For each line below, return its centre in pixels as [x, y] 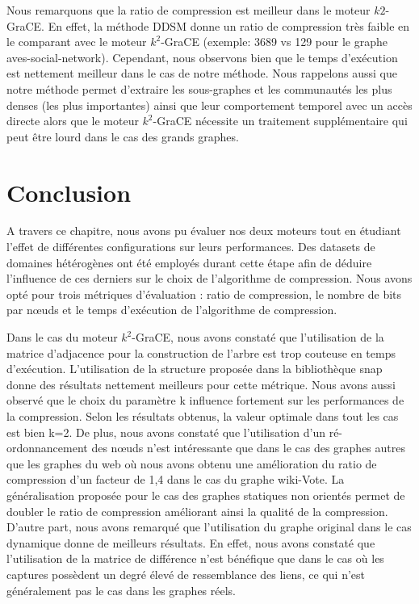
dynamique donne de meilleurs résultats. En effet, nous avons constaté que [191, 542]
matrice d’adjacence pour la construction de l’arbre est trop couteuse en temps [201, 352]
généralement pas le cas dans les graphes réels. [122, 590]
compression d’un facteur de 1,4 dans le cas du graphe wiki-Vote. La [176, 479]
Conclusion [69, 192]
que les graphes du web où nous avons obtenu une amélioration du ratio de [192, 463]
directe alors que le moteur [73, 121]
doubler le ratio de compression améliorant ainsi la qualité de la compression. [197, 511]
